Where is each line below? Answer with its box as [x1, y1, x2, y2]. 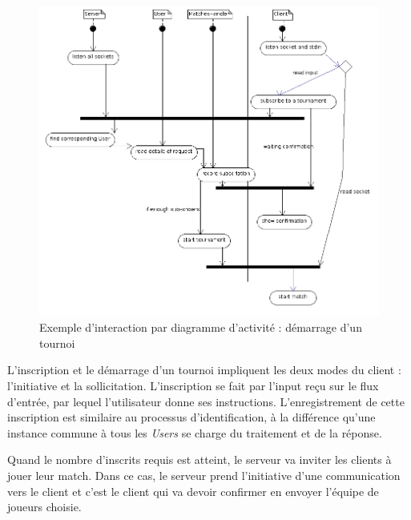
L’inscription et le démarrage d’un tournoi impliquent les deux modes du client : [7, 361, 401, 378]
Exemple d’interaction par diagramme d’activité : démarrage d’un [39, 319, 362, 336]
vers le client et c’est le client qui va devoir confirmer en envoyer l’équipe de [7, 482, 379, 499]
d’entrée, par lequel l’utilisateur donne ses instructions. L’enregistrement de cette [7, 393, 405, 409]
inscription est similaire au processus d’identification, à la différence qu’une [7, 409, 376, 425]
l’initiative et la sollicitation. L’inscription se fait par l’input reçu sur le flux [7, 377, 379, 393]
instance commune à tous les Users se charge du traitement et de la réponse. [7, 424, 382, 441]
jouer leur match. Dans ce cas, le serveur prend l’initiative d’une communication [7, 466, 401, 483]
